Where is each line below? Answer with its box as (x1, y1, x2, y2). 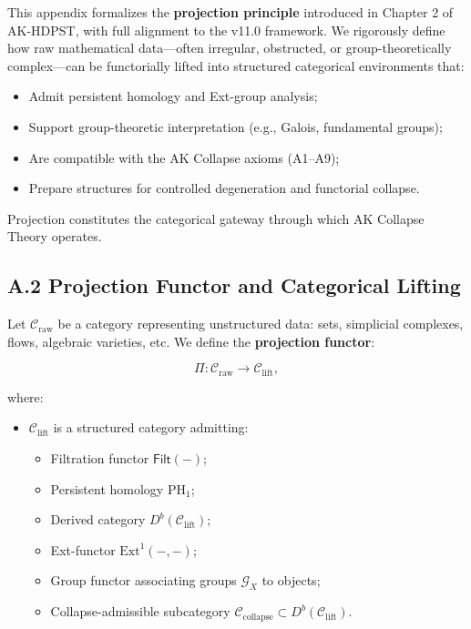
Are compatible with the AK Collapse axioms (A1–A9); (28, 147, 340, 167)
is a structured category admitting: (53, 418, 249, 437)
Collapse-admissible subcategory (50, 602, 230, 621)
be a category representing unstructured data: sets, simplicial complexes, (57, 314, 464, 333)
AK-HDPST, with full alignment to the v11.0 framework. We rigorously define (7, 20, 445, 39)
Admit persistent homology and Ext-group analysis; (28, 86, 318, 106)
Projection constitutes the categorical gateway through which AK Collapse (7, 208, 425, 228)
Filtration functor (50, 448, 149, 467)
